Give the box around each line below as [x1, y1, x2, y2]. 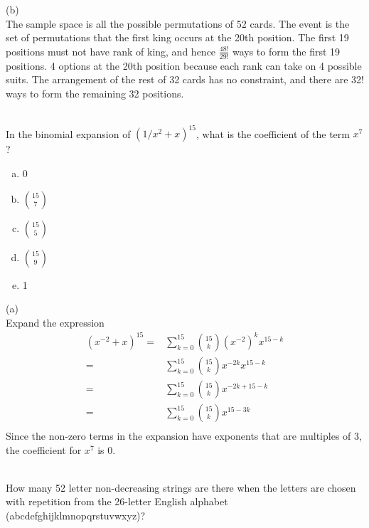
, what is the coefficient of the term [196, 126, 350, 141]
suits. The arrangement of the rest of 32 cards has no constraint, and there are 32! [6, 72, 364, 87]
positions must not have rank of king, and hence [6, 43, 216, 58]
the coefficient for [6, 442, 82, 457]
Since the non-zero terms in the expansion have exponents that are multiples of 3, [6, 428, 362, 443]
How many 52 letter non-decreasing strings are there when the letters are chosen [6, 480, 356, 495]
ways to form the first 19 [232, 43, 341, 58]
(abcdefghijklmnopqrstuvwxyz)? [6, 508, 146, 523]
